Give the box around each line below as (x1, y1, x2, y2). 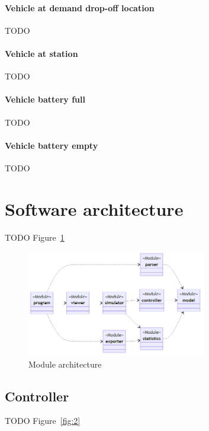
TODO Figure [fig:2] (5, 414, 81, 427)
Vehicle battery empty (5, 139, 98, 151)
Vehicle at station (5, 47, 78, 59)
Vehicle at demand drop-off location (5, 1, 155, 14)
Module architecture (28, 357, 102, 370)
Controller (5, 387, 69, 405)
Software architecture (5, 196, 184, 221)
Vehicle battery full (5, 93, 85, 106)
